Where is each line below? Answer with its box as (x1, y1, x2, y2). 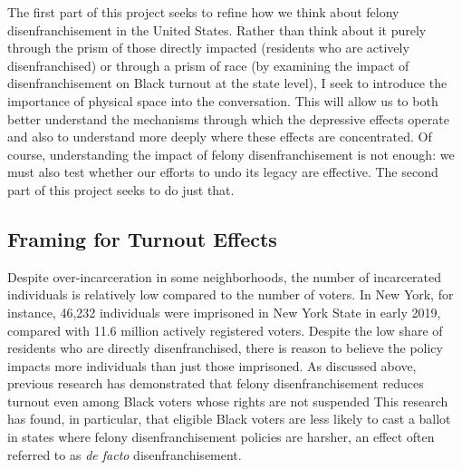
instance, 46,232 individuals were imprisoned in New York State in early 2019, (7, 302, 441, 321)
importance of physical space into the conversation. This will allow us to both (7, 91, 438, 110)
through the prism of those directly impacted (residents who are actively (7, 38, 409, 57)
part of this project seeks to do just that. (7, 180, 235, 199)
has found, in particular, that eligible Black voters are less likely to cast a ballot (7, 409, 451, 428)
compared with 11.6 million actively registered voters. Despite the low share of (7, 320, 443, 339)
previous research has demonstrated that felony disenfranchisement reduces (7, 374, 424, 393)
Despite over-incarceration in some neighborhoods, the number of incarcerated (7, 267, 442, 286)
